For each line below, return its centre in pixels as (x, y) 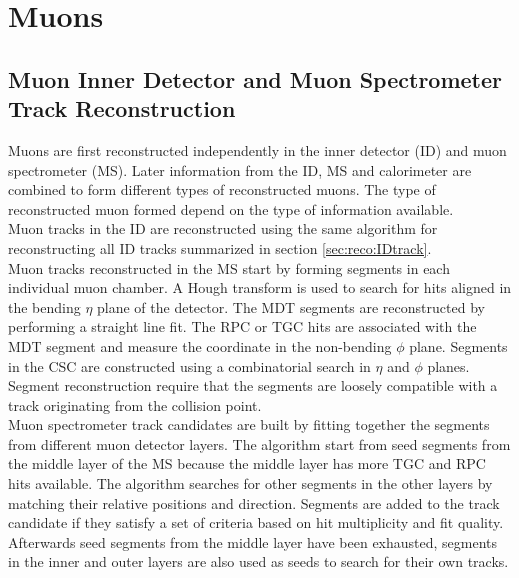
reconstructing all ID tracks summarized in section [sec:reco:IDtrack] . (220, 247)
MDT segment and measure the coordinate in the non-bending (200, 345)
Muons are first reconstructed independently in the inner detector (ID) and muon (257, 149)
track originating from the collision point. (135, 404)
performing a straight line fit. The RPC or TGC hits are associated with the (242, 326)
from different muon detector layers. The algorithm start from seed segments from (259, 443)
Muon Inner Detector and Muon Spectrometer (255, 78)
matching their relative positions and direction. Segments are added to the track (254, 502)
